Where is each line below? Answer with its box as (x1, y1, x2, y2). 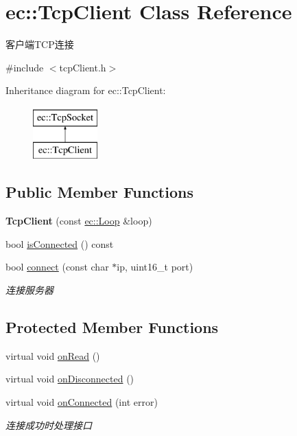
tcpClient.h (59, 60, 106, 74)
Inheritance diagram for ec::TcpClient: (5, 83, 166, 97)
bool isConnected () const (5, 236, 114, 251)
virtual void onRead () (5, 348, 100, 363)
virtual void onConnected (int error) (5, 395, 158, 409)
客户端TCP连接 (5, 37, 74, 51)
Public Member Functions (5, 181, 193, 203)
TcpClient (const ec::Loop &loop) (5, 214, 152, 228)
